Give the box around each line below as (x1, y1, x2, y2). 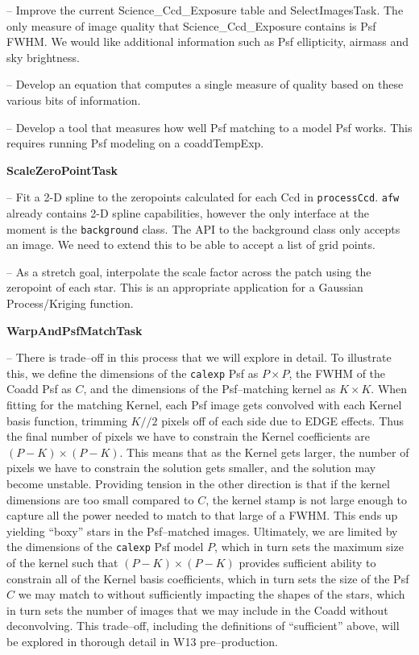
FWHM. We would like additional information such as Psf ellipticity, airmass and (6, 33, 409, 50)
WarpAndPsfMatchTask (6, 321, 143, 338)
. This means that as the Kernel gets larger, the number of (119, 443, 409, 460)
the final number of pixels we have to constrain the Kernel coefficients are (6, 428, 371, 445)
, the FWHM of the (288, 364, 386, 381)
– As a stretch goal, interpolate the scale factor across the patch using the (6, 263, 371, 280)
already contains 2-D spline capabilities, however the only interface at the (6, 205, 370, 221)
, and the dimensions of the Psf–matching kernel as (83, 380, 336, 397)
